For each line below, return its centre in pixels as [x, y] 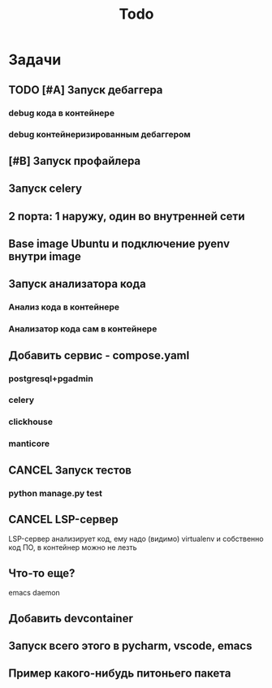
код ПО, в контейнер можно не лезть [73, 547]
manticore [29, 444]
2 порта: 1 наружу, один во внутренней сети [127, 216]
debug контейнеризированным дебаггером [99, 135]
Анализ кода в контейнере [64, 307]
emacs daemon [35, 593]
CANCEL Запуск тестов [70, 470]
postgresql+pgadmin [51, 379]
